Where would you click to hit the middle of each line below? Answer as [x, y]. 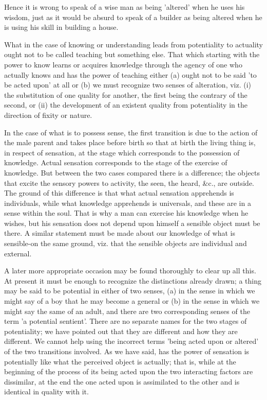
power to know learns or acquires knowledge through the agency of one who [123, 64]
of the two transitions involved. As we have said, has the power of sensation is [127, 351]
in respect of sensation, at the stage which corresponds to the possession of [122, 152]
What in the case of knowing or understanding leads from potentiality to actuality [133, 44]
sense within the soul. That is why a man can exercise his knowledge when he [126, 213]
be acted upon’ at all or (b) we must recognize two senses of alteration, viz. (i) [128, 85]
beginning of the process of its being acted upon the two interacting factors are [129, 371]
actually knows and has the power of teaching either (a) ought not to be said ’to [130, 74]
